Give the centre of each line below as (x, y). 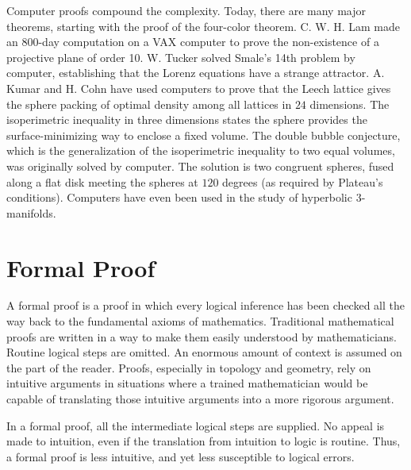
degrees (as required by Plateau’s (303, 181)
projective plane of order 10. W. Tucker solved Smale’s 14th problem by (181, 57)
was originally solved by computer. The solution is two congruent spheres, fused (200, 166)
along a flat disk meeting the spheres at (102, 181)
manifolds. (31, 212)
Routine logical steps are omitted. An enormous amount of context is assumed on (204, 352)
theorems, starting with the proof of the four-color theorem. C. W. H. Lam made (204, 26)
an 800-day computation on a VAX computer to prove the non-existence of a (193, 42)
